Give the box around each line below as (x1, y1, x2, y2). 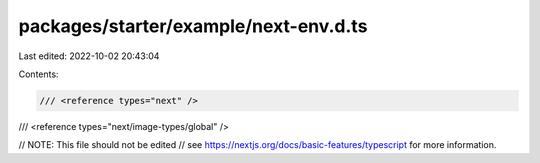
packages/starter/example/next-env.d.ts (18, 15, 368, 37)
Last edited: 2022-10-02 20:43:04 (18, 50, 160, 62)
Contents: (18, 68, 59, 80)
